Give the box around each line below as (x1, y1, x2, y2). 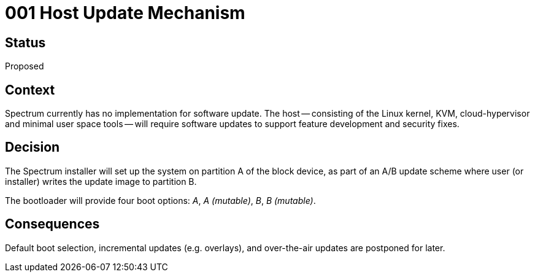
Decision (5, 139, 60, 155)
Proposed (5, 61, 44, 72)
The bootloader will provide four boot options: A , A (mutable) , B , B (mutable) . (5, 195, 316, 206)
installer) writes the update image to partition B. (5, 176, 197, 187)
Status (5, 34, 46, 50)
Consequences (5, 216, 100, 232)
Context (5, 82, 55, 98)
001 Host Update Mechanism (5, 2, 245, 23)
